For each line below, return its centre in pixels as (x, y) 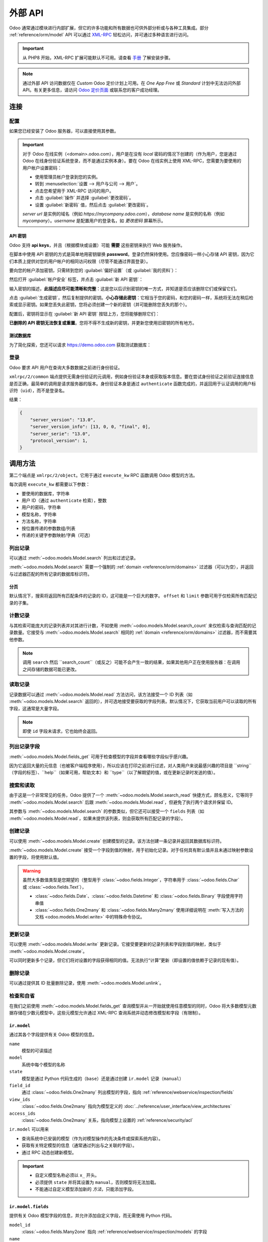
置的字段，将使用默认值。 (35, 857)
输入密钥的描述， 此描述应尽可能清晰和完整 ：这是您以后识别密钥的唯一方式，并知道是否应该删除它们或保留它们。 (124, 289)
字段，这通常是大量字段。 (35, 708)
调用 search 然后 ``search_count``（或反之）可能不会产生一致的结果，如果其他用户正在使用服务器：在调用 (132, 662)
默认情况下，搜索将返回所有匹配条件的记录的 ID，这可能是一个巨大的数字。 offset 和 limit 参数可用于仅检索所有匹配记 (133, 596)
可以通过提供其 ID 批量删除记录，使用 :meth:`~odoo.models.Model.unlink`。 (86, 983)
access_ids (22, 1113)
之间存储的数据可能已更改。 (51, 669)
